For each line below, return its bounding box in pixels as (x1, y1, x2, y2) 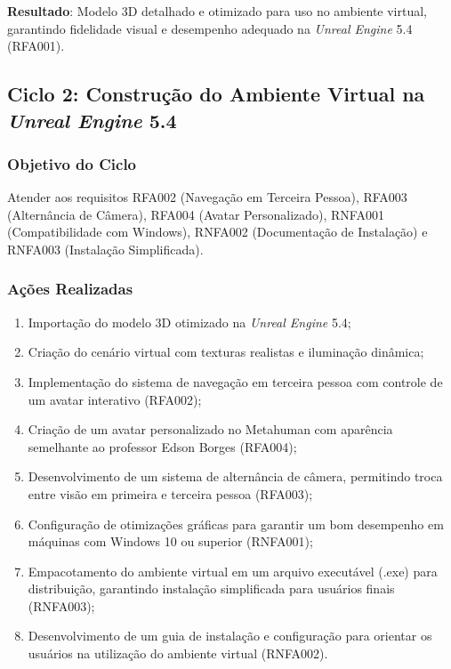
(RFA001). (7, 36, 65, 55)
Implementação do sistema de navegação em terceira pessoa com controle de (28, 372, 443, 391)
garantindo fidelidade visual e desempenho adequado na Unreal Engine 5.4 (7, 19, 413, 37)
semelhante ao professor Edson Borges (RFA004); (28, 437, 297, 455)
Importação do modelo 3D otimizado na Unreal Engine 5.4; (28, 312, 351, 331)
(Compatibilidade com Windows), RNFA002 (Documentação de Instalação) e (7, 222, 428, 241)
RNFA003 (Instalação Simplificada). (7, 239, 204, 258)
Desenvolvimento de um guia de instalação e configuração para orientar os (28, 626, 432, 645)
